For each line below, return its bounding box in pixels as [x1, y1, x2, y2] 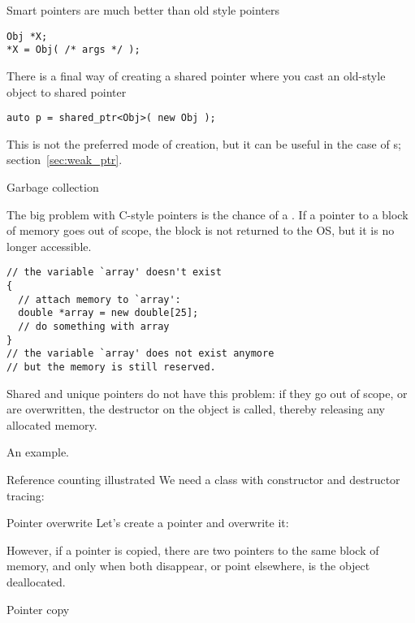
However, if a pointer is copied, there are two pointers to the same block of [6, 541, 379, 558]
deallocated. [6, 573, 66, 590]
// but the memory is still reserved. [6, 361, 216, 373]
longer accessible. [6, 237, 92, 254]
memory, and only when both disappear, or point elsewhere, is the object [6, 557, 370, 574]
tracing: [6, 487, 45, 504]
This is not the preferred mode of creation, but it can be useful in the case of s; [6, 135, 401, 152]
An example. [6, 443, 69, 461]
